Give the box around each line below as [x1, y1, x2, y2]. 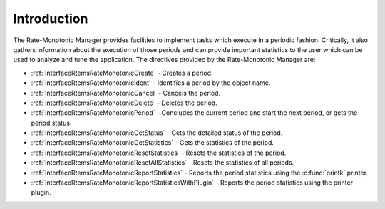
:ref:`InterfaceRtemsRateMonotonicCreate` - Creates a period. [31, 68, 213, 77]
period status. [31, 118, 72, 127]
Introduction [13, 11, 88, 26]
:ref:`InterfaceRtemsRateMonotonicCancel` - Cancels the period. [31, 88, 221, 97]
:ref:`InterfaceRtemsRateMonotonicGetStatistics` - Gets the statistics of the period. [31, 138, 274, 147]
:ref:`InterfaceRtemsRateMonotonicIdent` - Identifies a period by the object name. [31, 78, 271, 87]
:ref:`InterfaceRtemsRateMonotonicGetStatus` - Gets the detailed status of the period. [31, 128, 283, 137]
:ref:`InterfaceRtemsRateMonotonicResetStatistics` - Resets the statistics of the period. [31, 148, 287, 157]
